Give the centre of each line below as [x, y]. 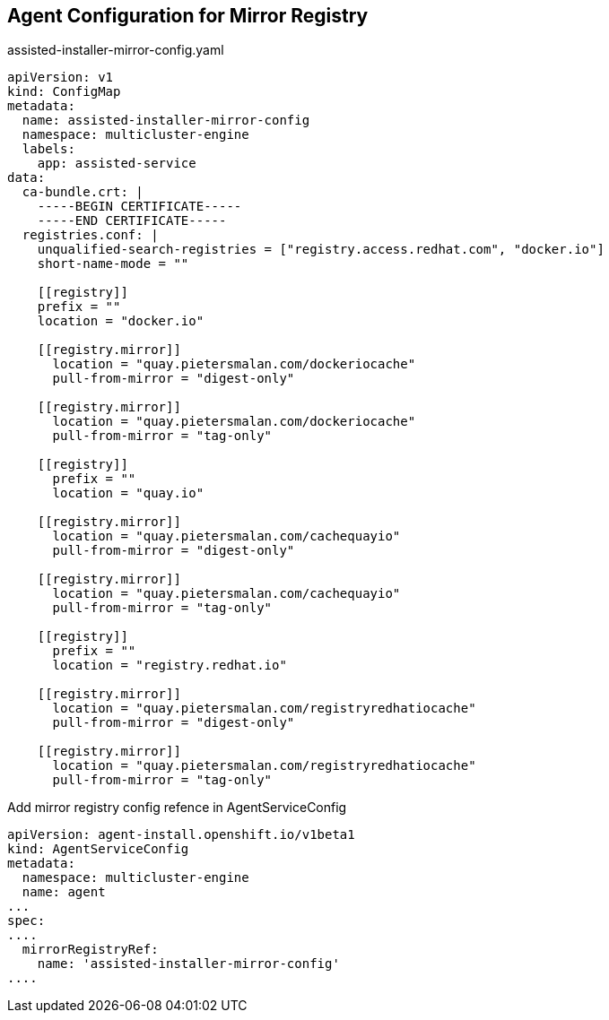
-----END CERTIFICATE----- [132, 221]
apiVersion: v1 [61, 78]
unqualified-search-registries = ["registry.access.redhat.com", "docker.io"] [321, 250]
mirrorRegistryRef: [90, 950]
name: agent [64, 892]
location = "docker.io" [121, 321]
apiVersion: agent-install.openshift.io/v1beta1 [181, 835]
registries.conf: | [90, 235]
